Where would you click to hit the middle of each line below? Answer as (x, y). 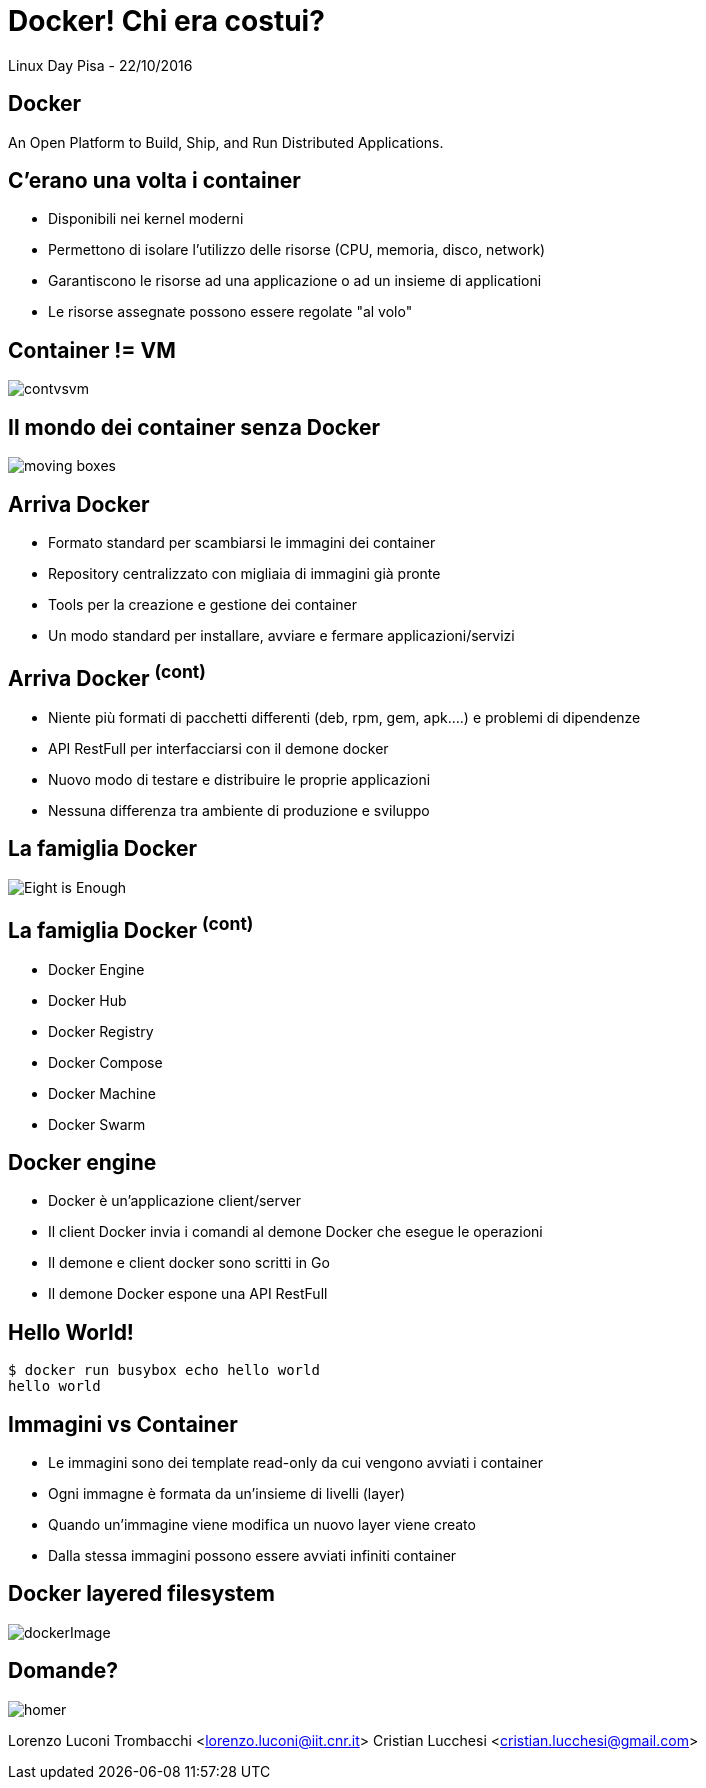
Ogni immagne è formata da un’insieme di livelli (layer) (227, 1494)
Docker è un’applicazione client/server (175, 1201)
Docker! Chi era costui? (166, 21)
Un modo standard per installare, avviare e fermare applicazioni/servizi (281, 635)
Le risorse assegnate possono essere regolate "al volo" (230, 312)
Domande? (63, 1671)
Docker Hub (87, 1000)
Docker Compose (105, 1062)
